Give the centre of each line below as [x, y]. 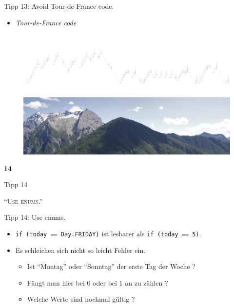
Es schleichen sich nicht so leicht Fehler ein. [80, 250]
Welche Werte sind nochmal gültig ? [81, 299]
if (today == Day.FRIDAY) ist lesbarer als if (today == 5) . [108, 233]
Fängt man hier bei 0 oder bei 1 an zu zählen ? [97, 282]
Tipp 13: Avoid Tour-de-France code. [59, 6]
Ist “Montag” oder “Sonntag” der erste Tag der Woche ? [111, 266]
